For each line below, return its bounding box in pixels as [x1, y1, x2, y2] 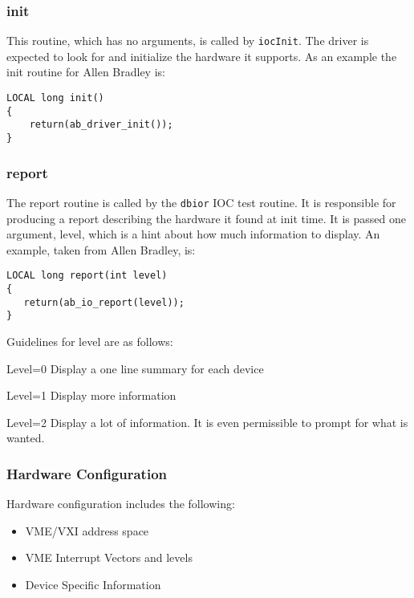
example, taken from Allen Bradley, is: [6, 241, 196, 258]
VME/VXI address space [25, 522, 149, 539]
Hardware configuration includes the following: [6, 495, 235, 512]
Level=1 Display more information [6, 387, 177, 404]
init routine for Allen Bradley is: [6, 63, 165, 80]
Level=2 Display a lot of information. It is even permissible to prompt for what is [6, 413, 408, 430]
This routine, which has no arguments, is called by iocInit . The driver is [6, 32, 369, 49]
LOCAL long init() [6, 92, 104, 104]
